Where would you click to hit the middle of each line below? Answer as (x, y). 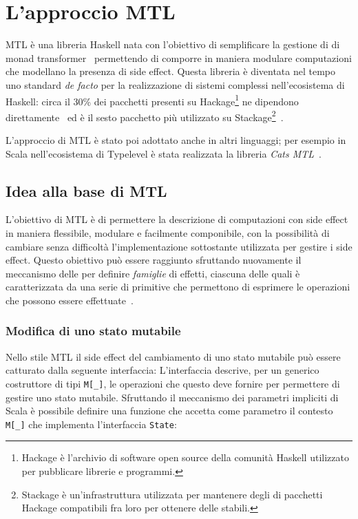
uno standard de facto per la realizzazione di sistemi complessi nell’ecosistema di (175, 84)
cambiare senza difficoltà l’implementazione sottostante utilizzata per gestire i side (179, 246)
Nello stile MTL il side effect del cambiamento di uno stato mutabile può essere (173, 356)
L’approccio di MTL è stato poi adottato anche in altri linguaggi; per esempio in (176, 140)
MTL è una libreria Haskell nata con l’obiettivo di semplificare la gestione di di (173, 44)
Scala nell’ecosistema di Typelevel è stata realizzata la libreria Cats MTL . (164, 153)
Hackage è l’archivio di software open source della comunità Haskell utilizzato (185, 457)
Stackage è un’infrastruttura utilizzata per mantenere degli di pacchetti (172, 494)
